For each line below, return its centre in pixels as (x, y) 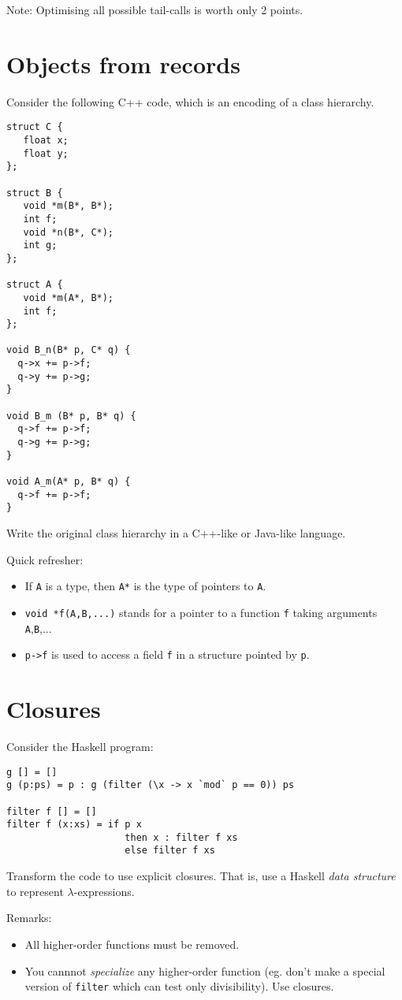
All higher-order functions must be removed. (132, 944)
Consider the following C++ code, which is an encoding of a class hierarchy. (190, 101)
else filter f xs (170, 851)
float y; (46, 153)
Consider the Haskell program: (80, 746)
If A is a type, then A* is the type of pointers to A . (145, 586)
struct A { (35, 285)
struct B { (35, 193)
